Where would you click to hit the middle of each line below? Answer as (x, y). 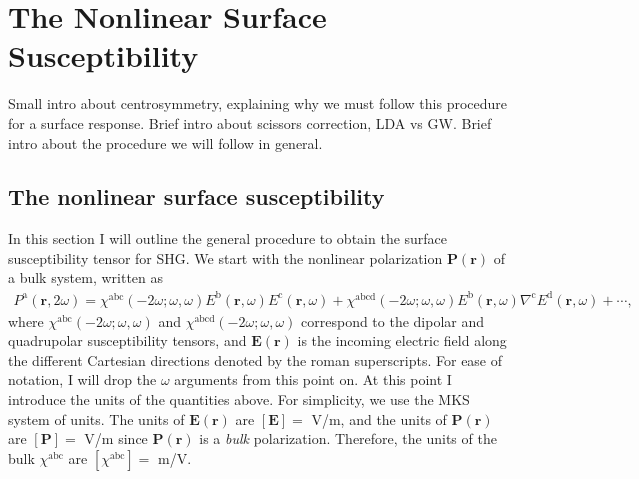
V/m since (116, 438)
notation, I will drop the (82, 379)
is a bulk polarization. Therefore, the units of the (348, 438)
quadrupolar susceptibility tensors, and (127, 340)
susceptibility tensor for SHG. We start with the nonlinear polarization (225, 257)
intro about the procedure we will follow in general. (165, 142)
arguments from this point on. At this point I (313, 379)
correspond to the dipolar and (393, 320)
